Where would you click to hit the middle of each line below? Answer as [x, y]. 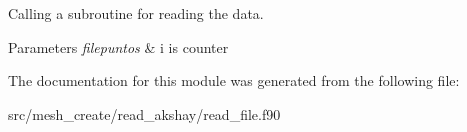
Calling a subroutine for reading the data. [136, 13]
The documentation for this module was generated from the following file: [234, 80]
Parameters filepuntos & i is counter [118, 46]
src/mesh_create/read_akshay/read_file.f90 [144, 113]
